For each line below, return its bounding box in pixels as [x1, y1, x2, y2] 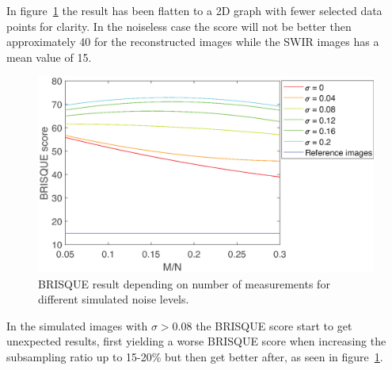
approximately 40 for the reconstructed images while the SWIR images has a [6, 33, 379, 50]
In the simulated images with [6, 317, 148, 334]
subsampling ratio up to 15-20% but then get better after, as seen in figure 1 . [6, 348, 383, 364]
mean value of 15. [6, 48, 92, 65]
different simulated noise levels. [38, 291, 189, 307]
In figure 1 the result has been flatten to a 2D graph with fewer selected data [6, 2, 382, 18]
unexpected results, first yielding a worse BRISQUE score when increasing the [6, 333, 386, 349]
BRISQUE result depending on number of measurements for [38, 275, 330, 292]
